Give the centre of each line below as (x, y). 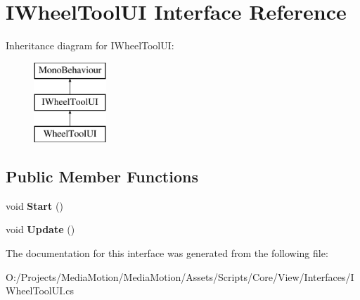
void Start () (34, 205)
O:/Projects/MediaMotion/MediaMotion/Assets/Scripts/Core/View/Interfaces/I (180, 276)
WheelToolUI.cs (40, 290)
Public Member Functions (102, 176)
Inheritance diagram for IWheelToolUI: (90, 45)
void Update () (40, 229)
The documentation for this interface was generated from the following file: (167, 253)
